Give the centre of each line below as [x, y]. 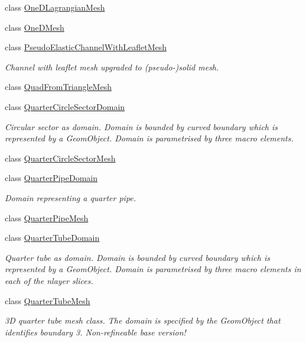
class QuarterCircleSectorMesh [60, 158]
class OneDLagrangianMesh [55, 7]
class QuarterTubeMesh [48, 300]
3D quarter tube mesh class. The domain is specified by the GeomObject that [143, 320]
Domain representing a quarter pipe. [71, 197]
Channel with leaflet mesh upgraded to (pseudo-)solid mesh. [112, 67]
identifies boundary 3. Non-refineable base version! [95, 332]
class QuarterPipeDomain [51, 178]
